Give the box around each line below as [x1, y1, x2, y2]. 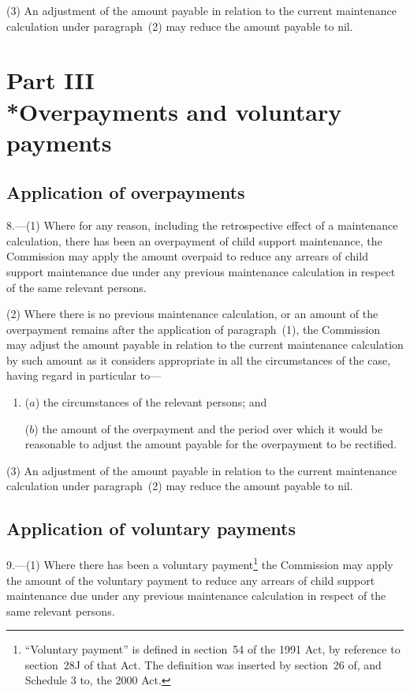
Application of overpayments [6, 180, 245, 204]
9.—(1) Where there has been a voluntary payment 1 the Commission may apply [6, 554, 393, 572]
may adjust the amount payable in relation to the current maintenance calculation [6, 336, 404, 353]
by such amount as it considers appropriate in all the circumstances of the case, [6, 351, 391, 368]
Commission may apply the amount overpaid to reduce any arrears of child [6, 248, 368, 264]
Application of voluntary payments [6, 516, 296, 541]
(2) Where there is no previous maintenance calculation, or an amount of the [6, 305, 378, 322]
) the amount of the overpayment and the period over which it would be [34, 420, 383, 436]
